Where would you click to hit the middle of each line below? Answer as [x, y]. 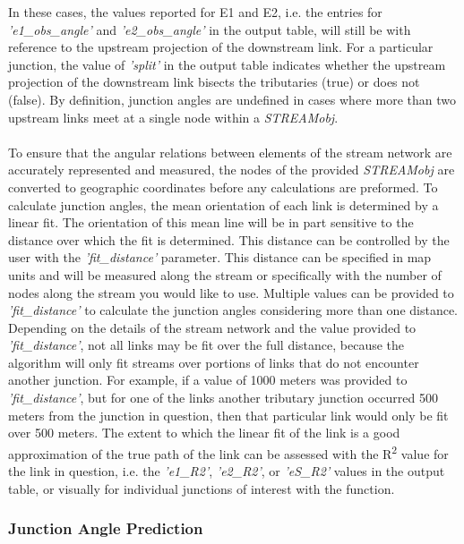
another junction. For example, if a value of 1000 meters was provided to [208, 380]
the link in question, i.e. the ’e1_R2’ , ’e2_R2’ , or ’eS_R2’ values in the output [227, 471]
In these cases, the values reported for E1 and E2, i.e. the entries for [195, 12]
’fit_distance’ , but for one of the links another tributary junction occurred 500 [223, 398]
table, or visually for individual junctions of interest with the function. [202, 488]
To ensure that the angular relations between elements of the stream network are [230, 152]
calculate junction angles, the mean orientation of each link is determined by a [223, 204]
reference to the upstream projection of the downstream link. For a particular [221, 47]
